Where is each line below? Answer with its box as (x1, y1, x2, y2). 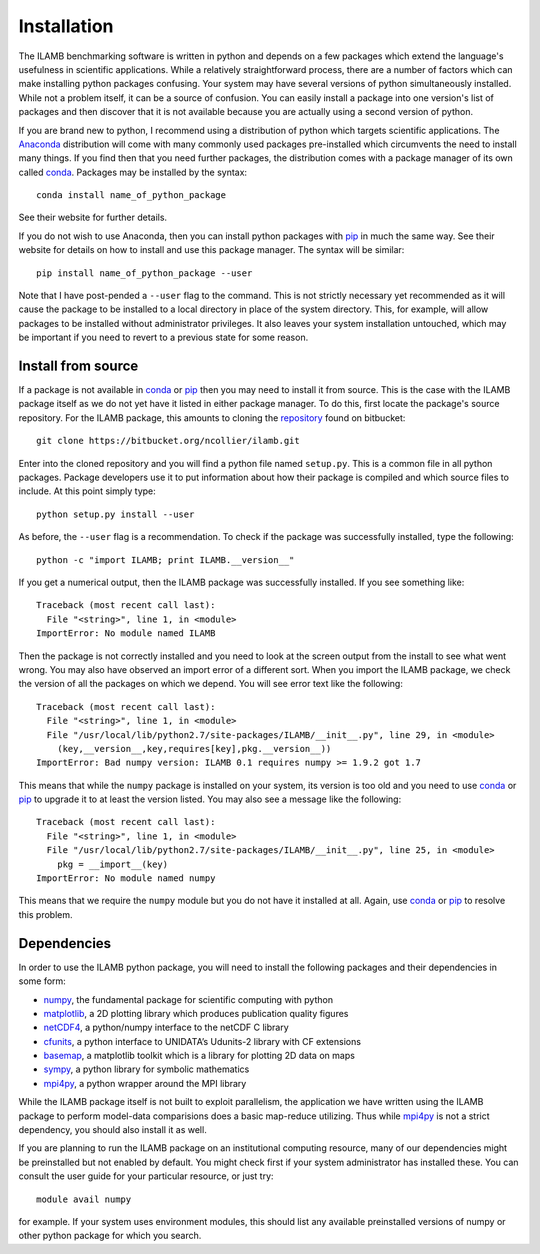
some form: (18, 975, 67, 987)
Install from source (18, 358, 139, 374)
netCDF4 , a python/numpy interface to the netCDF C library (43, 1021, 289, 1034)
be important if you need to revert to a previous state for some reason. (18, 331, 309, 344)
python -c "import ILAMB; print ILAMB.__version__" (36, 554, 295, 565)
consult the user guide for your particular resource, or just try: (18, 1170, 274, 1182)
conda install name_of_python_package (36, 190, 227, 201)
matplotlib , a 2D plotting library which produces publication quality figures (43, 1007, 349, 1019)
